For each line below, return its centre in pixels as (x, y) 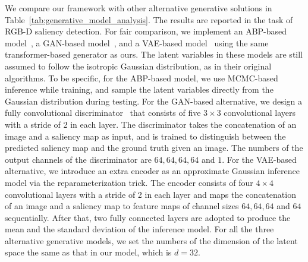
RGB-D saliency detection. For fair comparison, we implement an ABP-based (146, 31)
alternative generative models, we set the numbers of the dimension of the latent (151, 240)
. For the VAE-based (259, 159)
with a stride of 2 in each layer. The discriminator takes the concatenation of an (151, 124)
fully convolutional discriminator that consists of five (103, 113)
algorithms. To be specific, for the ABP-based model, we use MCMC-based (142, 78)
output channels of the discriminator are (78, 159)
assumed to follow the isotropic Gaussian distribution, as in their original (138, 66)
